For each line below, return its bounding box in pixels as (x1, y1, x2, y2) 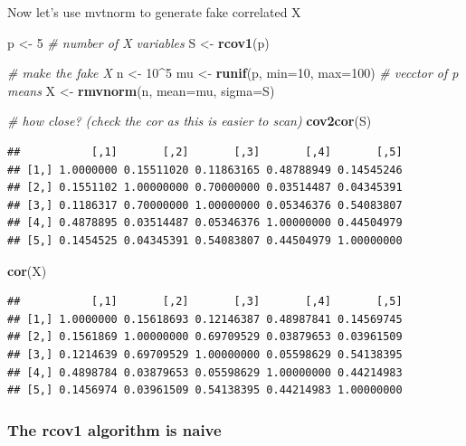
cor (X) (7, 261, 47, 280)
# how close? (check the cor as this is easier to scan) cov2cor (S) (7, 111, 372, 130)
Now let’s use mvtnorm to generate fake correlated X (7, 3, 301, 21)
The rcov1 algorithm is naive (7, 418, 222, 441)
